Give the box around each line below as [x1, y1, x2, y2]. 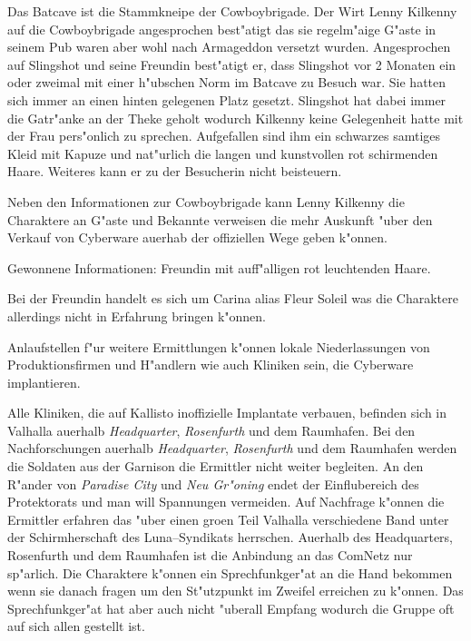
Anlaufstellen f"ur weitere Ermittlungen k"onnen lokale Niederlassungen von [7, 337, 430, 356]
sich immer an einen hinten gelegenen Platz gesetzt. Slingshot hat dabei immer [7, 90, 446, 109]
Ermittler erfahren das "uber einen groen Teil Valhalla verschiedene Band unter [7, 509, 449, 528]
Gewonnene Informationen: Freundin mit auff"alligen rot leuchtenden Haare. [7, 258, 431, 277]
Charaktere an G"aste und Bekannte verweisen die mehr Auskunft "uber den [7, 210, 433, 229]
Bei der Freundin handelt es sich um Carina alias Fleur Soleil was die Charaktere [7, 289, 458, 308]
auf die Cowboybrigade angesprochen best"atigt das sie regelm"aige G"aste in [7, 19, 437, 38]
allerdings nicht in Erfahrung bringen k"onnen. [7, 306, 266, 325]
